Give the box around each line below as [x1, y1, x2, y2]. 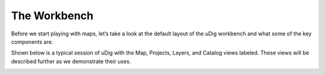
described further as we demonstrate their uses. [11, 58, 132, 65]
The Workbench [11, 9, 94, 22]
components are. [11, 38, 54, 45]
